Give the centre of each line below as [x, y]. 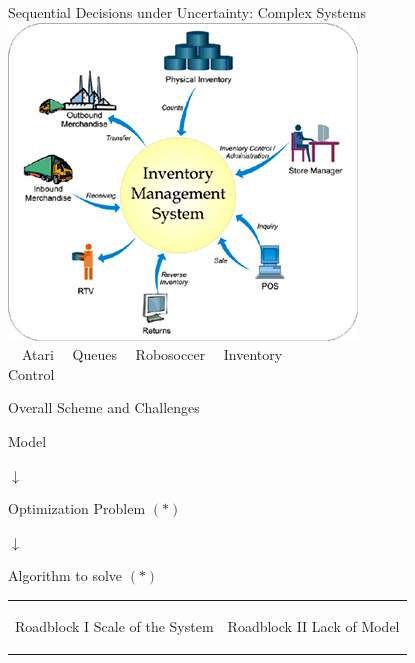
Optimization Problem [77, 508]
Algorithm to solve [65, 575]
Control [31, 373]
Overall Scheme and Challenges [104, 407]
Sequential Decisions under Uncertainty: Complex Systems [187, 12]
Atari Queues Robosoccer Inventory [152, 354]
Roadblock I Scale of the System [114, 625]
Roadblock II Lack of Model [313, 625]
